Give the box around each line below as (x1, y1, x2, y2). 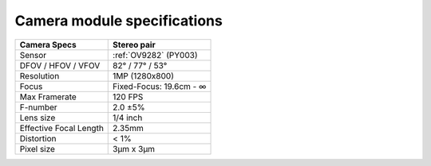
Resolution (19, 70, 60, 81)
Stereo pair (113, 39, 156, 50)
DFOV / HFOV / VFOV (19, 60, 101, 71)
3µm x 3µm (113, 143, 156, 154)
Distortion (19, 133, 57, 144)
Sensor (19, 49, 47, 60)
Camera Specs (19, 39, 77, 50)
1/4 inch (113, 112, 143, 123)
